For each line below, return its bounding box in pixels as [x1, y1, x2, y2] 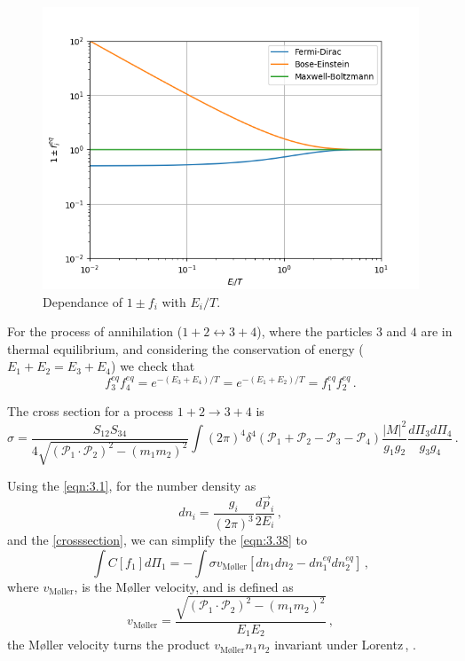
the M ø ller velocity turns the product [7, 635, 210, 654]
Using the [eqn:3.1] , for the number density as [7, 476, 256, 495]
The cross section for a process [7, 402, 174, 421]
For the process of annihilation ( [7, 322, 183, 341]
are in [421, 322, 453, 341]
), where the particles [256, 322, 373, 341]
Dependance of [43, 292, 123, 311]
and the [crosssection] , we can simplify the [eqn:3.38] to [7, 531, 307, 548]
